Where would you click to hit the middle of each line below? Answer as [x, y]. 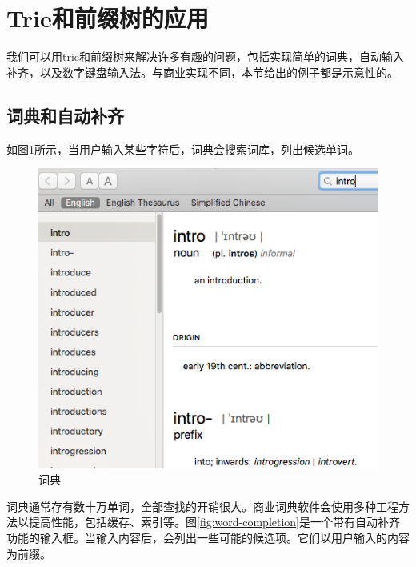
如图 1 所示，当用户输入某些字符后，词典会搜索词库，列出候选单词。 [183, 149]
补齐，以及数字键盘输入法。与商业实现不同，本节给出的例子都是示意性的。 [202, 72]
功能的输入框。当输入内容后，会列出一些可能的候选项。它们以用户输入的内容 [208, 538]
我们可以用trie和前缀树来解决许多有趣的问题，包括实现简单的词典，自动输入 [206, 56]
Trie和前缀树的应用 [108, 18]
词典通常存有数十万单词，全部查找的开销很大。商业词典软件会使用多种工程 [202, 506]
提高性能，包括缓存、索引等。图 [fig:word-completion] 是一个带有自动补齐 [214, 522]
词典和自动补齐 [65, 115]
